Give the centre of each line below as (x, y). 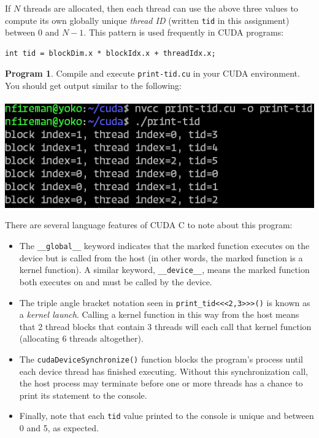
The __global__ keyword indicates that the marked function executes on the (164, 246)
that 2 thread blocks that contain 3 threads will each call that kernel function (165, 326)
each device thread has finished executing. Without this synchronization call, (163, 371)
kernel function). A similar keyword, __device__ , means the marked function (164, 270)
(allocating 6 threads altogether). (81, 338)
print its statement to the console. (83, 395)
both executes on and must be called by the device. (116, 281)
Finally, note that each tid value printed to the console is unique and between (167, 416)
